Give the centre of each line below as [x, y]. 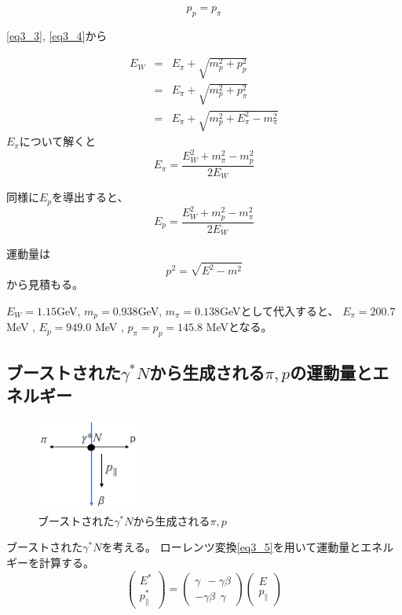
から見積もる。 [45, 284]
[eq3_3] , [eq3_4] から [57, 35]
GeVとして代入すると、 [279, 310]
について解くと [58, 141]
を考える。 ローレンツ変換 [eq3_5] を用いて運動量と [231, 547]
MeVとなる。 [239, 327]
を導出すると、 [90, 197]
